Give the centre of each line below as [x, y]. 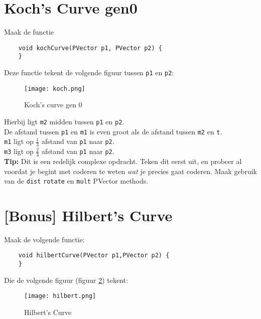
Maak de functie [29, 32]
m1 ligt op [19, 141]
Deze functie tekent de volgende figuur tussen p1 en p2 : [89, 72]
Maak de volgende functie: [44, 239]
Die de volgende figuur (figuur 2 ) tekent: [66, 280]
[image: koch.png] [55, 89]
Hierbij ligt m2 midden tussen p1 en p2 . [64, 121]
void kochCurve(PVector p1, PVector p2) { [90, 48]
